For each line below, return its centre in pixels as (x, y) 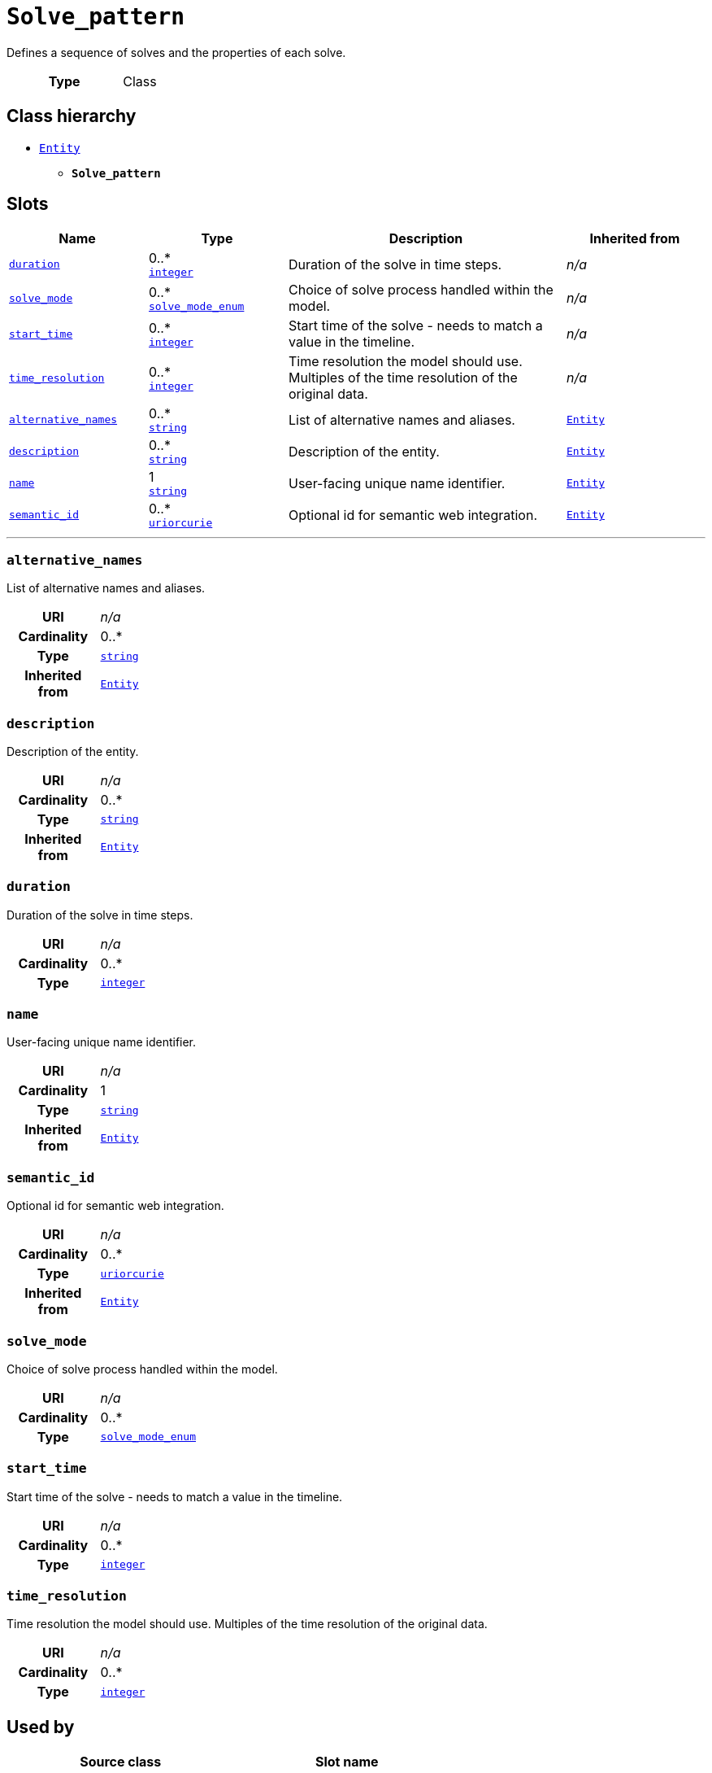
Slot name (347, 1762)
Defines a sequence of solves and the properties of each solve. (176, 52)
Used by (41, 1727)
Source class (121, 1762)
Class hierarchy (72, 116)
